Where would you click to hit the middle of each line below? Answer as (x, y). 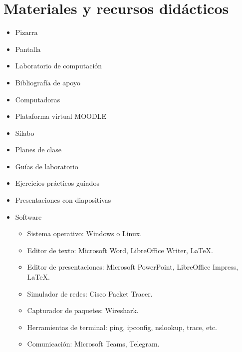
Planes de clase (38, 150)
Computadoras (38, 99)
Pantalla (28, 49)
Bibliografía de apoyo (48, 82)
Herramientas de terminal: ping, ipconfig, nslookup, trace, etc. (122, 327)
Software (28, 216)
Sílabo (25, 133)
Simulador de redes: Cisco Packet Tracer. (90, 293)
